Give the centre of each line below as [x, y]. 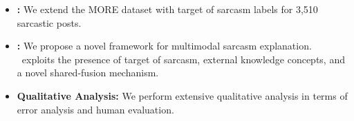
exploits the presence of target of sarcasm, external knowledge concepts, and [183, 59]
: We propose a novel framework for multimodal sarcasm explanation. [164, 46]
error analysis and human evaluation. [95, 109]
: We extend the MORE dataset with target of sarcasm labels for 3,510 [167, 9]
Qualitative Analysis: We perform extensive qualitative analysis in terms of [182, 95]
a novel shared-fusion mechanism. [88, 73]
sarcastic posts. [49, 22]
